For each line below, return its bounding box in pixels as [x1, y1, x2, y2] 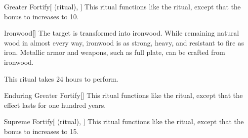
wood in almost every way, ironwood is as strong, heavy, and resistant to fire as [4, 37, 244, 47]
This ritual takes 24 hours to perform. [4, 73, 119, 84]
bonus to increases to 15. [4, 126, 79, 136]
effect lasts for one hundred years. [4, 99, 106, 110]
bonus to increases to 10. [4, 11, 79, 21]
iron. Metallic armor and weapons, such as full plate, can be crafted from [4, 47, 225, 57]
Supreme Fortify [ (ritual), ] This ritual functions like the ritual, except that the [4, 116, 244, 127]
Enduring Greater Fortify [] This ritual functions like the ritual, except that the [4, 90, 243, 100]
